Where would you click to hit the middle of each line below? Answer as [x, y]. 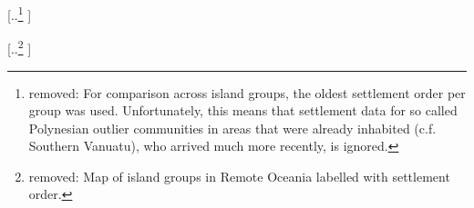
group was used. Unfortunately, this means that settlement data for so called [243, 110]
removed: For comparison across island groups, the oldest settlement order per [247, 92]
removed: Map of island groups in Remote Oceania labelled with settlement [239, 176]
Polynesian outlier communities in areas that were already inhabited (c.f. [232, 128]
